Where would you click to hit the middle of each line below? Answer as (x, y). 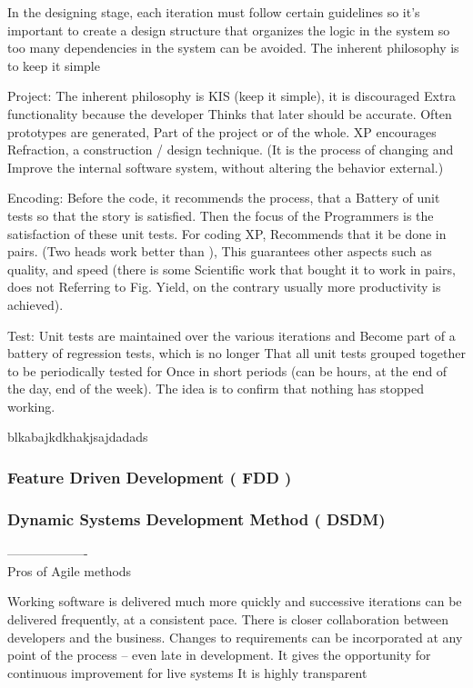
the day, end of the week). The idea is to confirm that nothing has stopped (216, 389)
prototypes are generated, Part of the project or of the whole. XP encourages (222, 131)
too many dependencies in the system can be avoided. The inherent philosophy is (233, 48)
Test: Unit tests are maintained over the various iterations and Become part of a (231, 335)
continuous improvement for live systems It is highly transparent (187, 672)
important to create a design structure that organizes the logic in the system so (229, 30)
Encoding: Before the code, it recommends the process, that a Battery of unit (224, 198)
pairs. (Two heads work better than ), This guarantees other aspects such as (220, 251)
